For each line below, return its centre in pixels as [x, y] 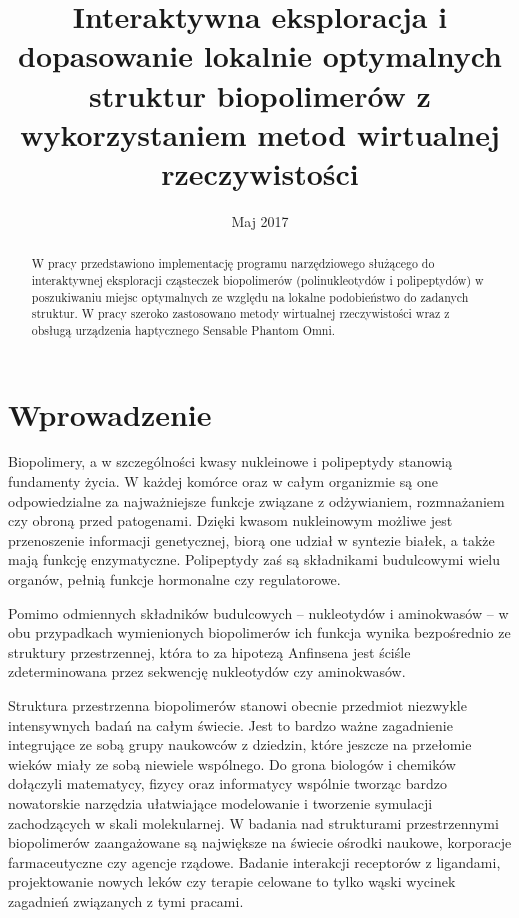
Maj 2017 [260, 220]
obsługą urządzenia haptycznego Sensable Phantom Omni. [183, 329]
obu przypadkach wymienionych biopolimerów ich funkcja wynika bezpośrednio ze [259, 632]
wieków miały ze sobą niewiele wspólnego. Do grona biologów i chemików [232, 763]
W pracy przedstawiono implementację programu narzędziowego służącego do [233, 263]
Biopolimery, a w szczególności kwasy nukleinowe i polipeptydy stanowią [230, 461]
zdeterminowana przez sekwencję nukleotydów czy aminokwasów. [207, 671]
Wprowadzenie [110, 413]
